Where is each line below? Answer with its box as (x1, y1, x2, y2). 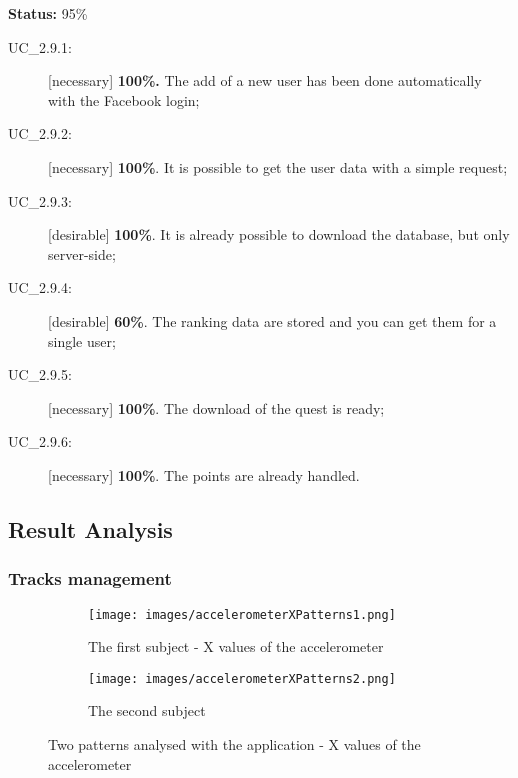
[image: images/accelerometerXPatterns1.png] (88, 607, 396, 622)
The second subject (88, 700, 206, 721)
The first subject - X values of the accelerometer (88, 636, 384, 657)
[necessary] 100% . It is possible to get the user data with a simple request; (48, 156, 508, 177)
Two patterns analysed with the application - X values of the (48, 734, 421, 754)
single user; (48, 330, 116, 351)
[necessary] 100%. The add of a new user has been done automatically (48, 70, 482, 91)
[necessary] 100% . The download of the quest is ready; (48, 397, 385, 418)
